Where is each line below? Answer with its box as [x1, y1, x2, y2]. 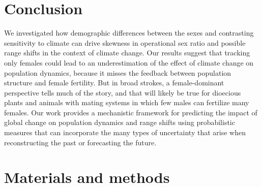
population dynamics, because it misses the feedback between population [4, 67, 231, 78]
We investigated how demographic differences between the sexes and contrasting [4, 27, 254, 38]
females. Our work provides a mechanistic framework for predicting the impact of [4, 107, 257, 117]
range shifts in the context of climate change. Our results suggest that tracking [4, 47, 250, 58]
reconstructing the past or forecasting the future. [4, 137, 157, 147]
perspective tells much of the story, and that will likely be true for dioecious [4, 87, 241, 98]
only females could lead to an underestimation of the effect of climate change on [4, 57, 254, 68]
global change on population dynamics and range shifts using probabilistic [4, 117, 235, 128]
